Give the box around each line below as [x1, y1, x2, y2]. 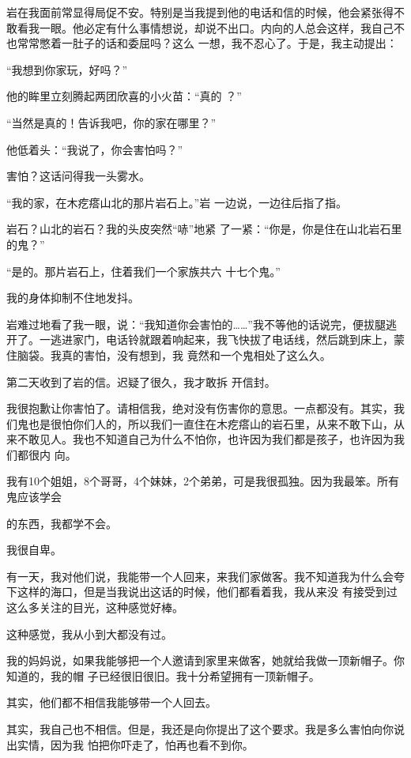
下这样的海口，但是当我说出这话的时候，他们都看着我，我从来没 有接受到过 [6, 583, 398, 600]
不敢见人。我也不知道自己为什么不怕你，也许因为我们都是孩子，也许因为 [17, 431, 394, 447]
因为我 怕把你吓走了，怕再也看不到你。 [50, 736, 254, 752]
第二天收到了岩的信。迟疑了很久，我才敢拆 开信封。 [6, 373, 276, 390]
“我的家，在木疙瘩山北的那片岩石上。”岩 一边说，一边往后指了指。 [6, 194, 347, 210]
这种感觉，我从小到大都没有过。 [6, 625, 172, 642]
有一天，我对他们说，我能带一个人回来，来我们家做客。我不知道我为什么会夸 [6, 568, 405, 584]
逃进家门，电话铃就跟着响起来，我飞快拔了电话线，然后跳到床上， [50, 331, 394, 348]
